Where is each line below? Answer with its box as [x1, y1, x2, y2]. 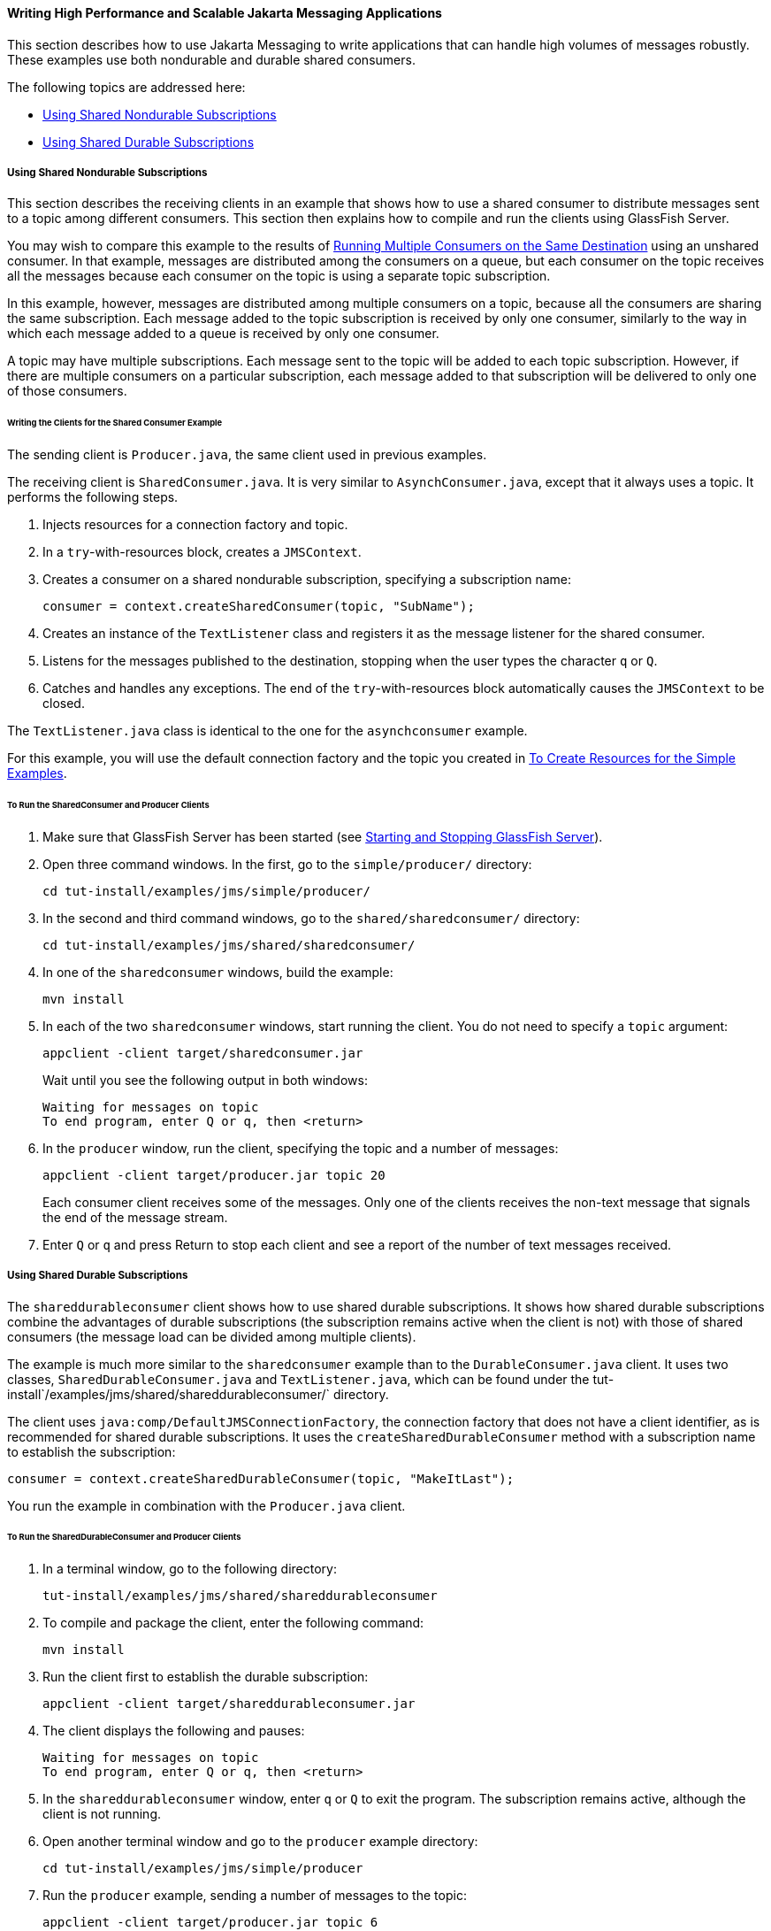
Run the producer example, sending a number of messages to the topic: [42, 1888, 467, 1904]
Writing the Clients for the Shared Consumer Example [7, 418, 223, 428]
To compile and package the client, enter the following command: [42, 1615, 424, 1631]
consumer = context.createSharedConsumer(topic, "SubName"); [42, 599, 475, 614]
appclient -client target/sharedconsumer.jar [42, 1045, 363, 1060]
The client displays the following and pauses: [42, 1723, 305, 1739]
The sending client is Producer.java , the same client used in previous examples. [7, 447, 487, 463]
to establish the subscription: [7, 1443, 176, 1459]
